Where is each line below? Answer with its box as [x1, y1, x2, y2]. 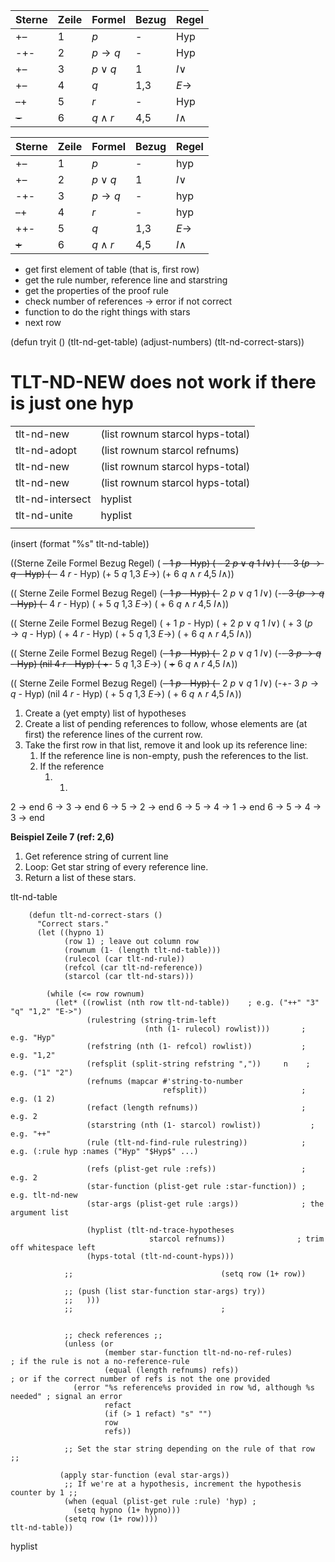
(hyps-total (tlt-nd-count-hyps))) [86, 1251, 235, 1261]
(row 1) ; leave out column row [63, 936, 199, 946]
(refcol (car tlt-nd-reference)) [63, 962, 203, 973]
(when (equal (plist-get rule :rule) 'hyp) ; [63, 1496, 257, 1506]
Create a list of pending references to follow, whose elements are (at [24, 717, 308, 729]
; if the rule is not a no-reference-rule [10, 1356, 190, 1366]
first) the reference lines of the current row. [24, 728, 203, 740]
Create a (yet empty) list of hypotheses [24, 707, 187, 719]
